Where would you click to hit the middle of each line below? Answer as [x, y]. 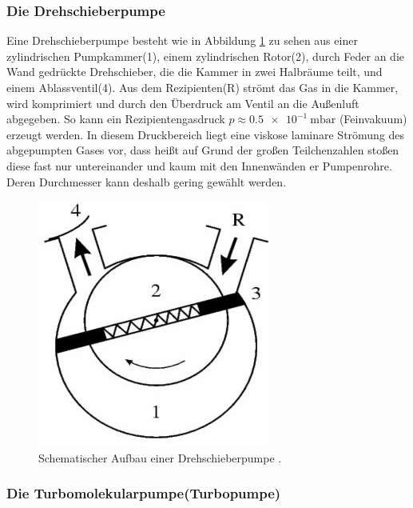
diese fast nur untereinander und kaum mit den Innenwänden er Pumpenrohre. [199, 165]
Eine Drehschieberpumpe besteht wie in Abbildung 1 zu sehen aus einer [182, 40]
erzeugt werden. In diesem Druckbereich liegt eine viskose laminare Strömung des [206, 134]
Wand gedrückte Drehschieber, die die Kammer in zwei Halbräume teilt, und [195, 72]
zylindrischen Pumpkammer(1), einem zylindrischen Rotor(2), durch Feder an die [206, 56]
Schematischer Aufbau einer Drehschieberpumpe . [160, 457]
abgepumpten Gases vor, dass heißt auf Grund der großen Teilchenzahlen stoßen [203, 150]
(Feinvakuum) [373, 119]
